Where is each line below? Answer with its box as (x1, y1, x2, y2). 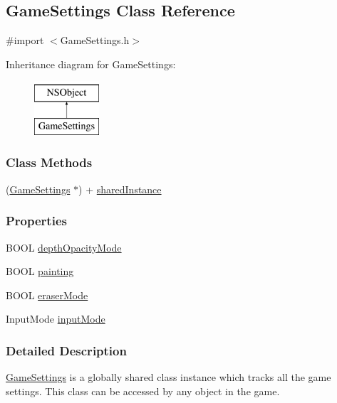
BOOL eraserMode (6, 287, 88, 302)
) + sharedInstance (78, 181, 162, 196)
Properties (6, 212, 67, 230)
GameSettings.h (60, 33, 130, 48)
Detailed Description (6, 341, 127, 359)
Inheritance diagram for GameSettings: (6, 56, 176, 71)
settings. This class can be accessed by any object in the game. (6, 383, 280, 398)
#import (6, 33, 44, 48)
